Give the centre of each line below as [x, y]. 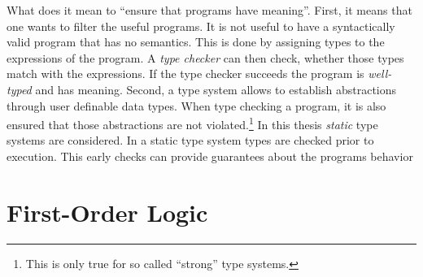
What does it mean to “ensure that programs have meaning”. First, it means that [209, 10]
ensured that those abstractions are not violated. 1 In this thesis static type [192, 123]
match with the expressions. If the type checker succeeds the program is [185, 74]
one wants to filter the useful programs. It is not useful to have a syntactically [201, 26]
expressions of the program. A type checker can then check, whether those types [205, 57]
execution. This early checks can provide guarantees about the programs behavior [210, 156]
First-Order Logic [107, 212]
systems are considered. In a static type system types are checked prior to [190, 140]
